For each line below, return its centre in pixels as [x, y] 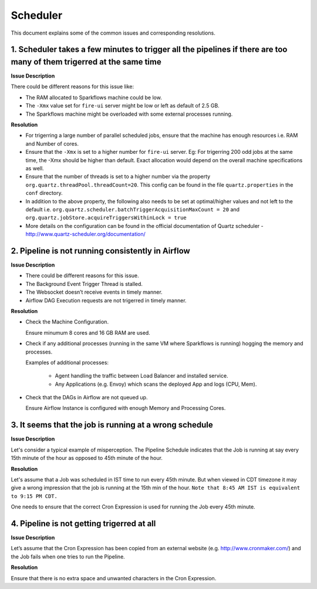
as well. [35, 168]
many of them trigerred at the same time [86, 62]
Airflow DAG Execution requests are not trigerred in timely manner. [106, 300]
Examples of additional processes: [67, 362]
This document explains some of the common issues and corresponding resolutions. [113, 33]
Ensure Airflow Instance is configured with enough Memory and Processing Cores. [126, 408]
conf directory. [44, 193]
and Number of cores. [52, 143]
